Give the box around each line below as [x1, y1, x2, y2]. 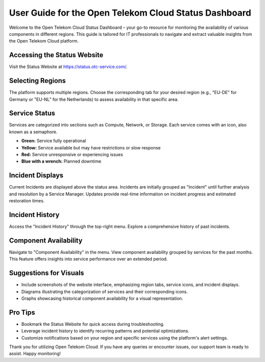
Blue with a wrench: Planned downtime [21, 158, 102, 164]
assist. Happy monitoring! [9, 351, 61, 357]
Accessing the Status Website [9, 51, 104, 59]
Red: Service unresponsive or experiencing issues [21, 152, 123, 157]
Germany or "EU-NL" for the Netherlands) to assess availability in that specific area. [9, 96, 179, 102]
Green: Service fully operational [21, 138, 86, 144]
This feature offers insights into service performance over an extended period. [9, 256, 168, 262]
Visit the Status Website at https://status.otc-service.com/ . [9, 64, 128, 70]
